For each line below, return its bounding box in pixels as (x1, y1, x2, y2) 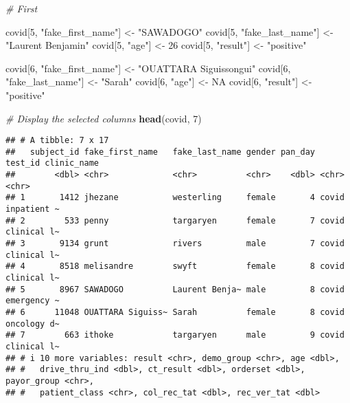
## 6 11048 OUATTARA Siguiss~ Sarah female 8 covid (5, 307, 345, 317)
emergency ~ (5, 296, 60, 306)
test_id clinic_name (5, 158, 100, 168)
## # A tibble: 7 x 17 (5, 135, 109, 146)
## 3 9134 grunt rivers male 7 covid (5, 239, 345, 249)
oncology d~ (5, 318, 60, 329)
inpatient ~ (5, 204, 60, 215)
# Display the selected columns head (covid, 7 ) (5, 111, 202, 125)
